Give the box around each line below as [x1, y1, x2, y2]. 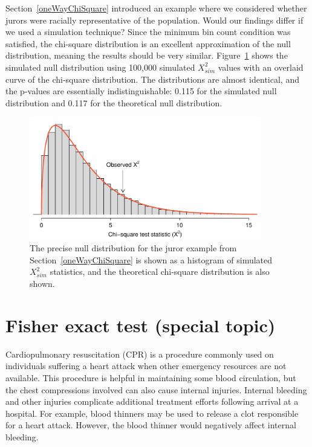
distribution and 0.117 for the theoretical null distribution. [5, 96, 223, 109]
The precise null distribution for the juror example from [30, 242, 237, 254]
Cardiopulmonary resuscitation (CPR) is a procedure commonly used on [5, 347, 274, 360]
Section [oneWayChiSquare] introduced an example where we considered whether [5, 2, 307, 14]
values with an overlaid [218, 60, 304, 73]
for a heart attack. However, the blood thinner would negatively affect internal [5, 419, 296, 431]
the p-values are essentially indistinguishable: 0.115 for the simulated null [5, 85, 277, 97]
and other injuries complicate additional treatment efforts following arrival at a [5, 395, 299, 408]
